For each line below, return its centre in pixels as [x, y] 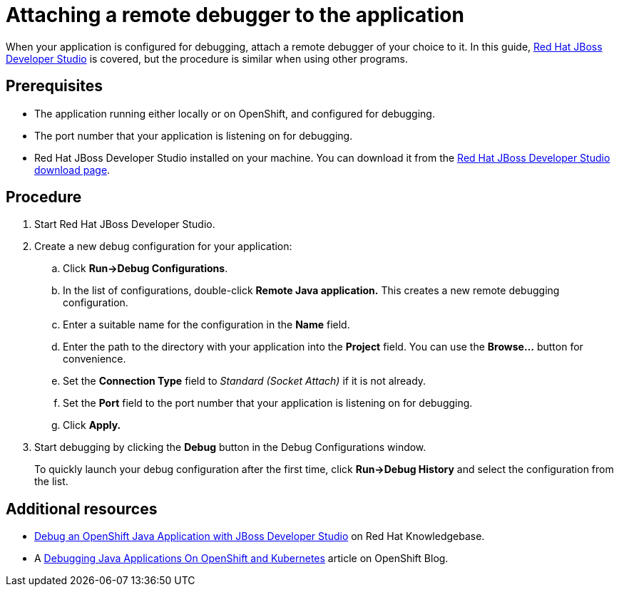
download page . [72, 170]
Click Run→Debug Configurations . [145, 269]
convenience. [94, 359]
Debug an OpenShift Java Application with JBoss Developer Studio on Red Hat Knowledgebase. [260, 536]
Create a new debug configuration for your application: [163, 246]
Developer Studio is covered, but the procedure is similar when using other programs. [207, 58]
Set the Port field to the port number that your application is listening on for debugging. [268, 403]
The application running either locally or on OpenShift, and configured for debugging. [235, 113]
